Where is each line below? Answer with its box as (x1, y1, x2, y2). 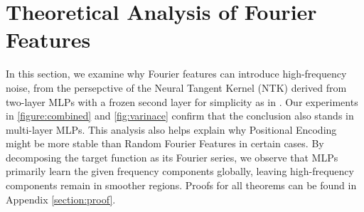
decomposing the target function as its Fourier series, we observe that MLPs (6, 149, 338, 164)
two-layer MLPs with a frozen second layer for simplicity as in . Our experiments (6, 94, 358, 109)
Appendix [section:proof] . (6, 191, 116, 206)
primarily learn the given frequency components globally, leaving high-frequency (6, 164, 354, 179)
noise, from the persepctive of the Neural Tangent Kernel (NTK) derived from (6, 80, 347, 95)
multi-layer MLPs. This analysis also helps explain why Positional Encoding (6, 122, 337, 137)
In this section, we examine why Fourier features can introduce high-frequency (6, 66, 347, 81)
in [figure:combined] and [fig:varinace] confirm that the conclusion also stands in (6, 108, 354, 123)
